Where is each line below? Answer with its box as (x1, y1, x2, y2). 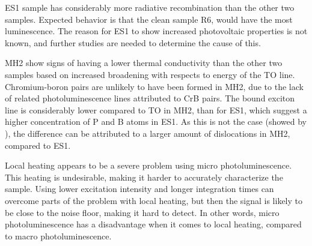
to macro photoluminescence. (5, 229, 112, 242)
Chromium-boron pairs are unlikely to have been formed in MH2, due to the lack (5, 80, 304, 92)
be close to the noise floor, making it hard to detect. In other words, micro (5, 206, 280, 218)
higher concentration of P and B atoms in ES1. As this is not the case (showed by (5, 115, 307, 128)
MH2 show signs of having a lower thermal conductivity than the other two (5, 56, 283, 69)
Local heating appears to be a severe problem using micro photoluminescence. (5, 159, 292, 172)
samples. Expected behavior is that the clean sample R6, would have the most (5, 13, 293, 25)
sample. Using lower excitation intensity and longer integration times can (5, 182, 274, 195)
